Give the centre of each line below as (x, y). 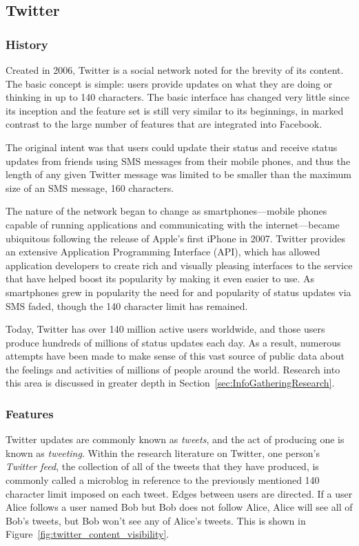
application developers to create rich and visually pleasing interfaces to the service (179, 265)
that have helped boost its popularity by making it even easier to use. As (160, 279)
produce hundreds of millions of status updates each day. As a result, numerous (173, 342)
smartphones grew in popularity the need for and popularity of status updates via (178, 292)
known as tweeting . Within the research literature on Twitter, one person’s (163, 452)
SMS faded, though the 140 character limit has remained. (127, 305)
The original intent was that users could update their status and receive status (172, 147)
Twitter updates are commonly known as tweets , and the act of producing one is (175, 439)
